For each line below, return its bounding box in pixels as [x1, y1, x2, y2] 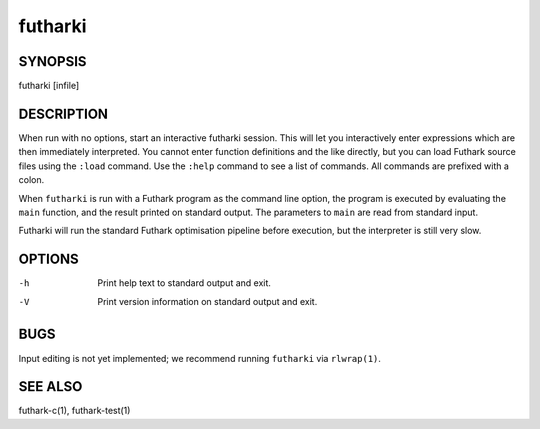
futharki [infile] [18, 80, 80, 92]
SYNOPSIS [18, 53, 87, 70]
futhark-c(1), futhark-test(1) [18, 405, 131, 417]
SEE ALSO [18, 378, 83, 395]
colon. [18, 174, 45, 186]
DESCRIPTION [18, 105, 109, 122]
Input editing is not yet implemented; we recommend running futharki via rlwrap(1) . [18, 352, 382, 364]
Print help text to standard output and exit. [97, 277, 272, 289]
